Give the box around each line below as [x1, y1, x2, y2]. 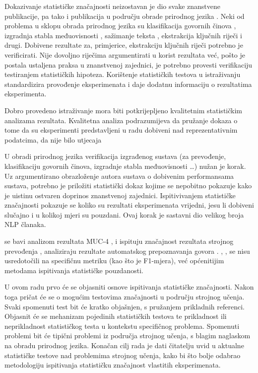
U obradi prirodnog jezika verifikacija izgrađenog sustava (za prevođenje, [4, 151, 226, 161]
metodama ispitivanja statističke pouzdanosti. [4, 265, 143, 275]
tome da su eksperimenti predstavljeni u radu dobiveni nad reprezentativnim [4, 125, 238, 135]
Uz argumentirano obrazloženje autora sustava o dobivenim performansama [4, 170, 234, 181]
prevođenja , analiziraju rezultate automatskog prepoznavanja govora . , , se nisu [4, 245, 250, 256]
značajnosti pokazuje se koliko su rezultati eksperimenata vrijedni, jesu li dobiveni [4, 200, 254, 210]
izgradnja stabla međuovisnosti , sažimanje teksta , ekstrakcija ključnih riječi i [4, 30, 242, 40]
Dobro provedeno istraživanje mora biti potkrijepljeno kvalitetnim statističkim [4, 105, 242, 115]
